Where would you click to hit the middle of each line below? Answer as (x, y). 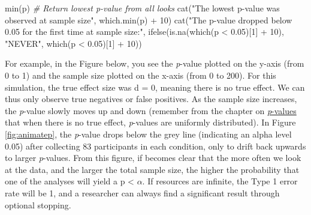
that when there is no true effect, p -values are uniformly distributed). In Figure (150, 122)
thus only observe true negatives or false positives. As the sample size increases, (151, 99)
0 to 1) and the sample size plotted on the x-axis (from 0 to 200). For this (141, 75)
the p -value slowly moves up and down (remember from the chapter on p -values (151, 110)
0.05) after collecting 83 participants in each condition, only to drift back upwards (155, 146)
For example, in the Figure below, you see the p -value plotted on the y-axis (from (155, 63)
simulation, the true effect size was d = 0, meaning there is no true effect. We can (155, 87)
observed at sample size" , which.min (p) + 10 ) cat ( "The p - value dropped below (149, 20)
